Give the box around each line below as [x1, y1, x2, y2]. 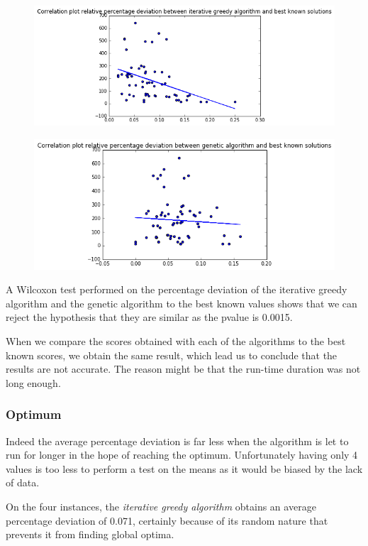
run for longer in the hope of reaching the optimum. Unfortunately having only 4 [6, 447, 358, 462]
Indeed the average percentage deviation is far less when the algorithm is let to [6, 433, 349, 448]
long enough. [6, 375, 61, 390]
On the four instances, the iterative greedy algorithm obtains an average [6, 498, 316, 513]
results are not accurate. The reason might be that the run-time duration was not [6, 361, 361, 376]
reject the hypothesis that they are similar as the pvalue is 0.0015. [6, 310, 293, 324]
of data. [6, 475, 40, 490]
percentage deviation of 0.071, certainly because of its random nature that [6, 513, 328, 528]
